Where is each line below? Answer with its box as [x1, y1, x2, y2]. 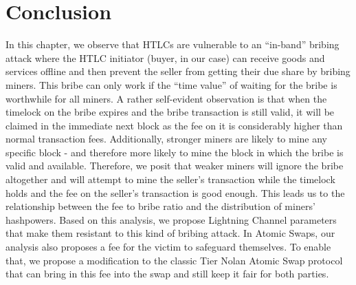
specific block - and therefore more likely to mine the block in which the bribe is [5, 145, 344, 159]
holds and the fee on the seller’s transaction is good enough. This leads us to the [5, 185, 345, 200]
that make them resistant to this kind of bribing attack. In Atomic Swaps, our [5, 226, 335, 240]
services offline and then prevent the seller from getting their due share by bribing [5, 64, 351, 78]
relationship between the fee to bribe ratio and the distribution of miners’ [5, 199, 315, 213]
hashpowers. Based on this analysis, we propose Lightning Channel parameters [5, 212, 337, 226]
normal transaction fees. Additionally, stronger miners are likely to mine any [5, 131, 328, 146]
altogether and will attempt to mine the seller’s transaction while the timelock [5, 172, 335, 187]
